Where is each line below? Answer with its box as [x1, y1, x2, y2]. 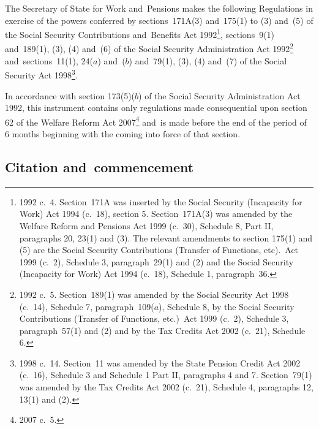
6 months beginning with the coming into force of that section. [5, 127, 241, 140]
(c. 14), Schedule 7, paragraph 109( [19, 300, 154, 313]
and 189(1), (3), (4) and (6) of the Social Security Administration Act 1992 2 [5, 40, 294, 55]
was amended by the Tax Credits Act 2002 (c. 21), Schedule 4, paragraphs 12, [19, 381, 314, 393]
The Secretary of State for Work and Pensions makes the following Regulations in [5, 2, 313, 14]
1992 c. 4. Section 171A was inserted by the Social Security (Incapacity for [19, 195, 302, 208]
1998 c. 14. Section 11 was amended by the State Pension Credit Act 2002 [19, 356, 301, 369]
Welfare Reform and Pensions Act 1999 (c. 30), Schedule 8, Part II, [19, 219, 274, 232]
